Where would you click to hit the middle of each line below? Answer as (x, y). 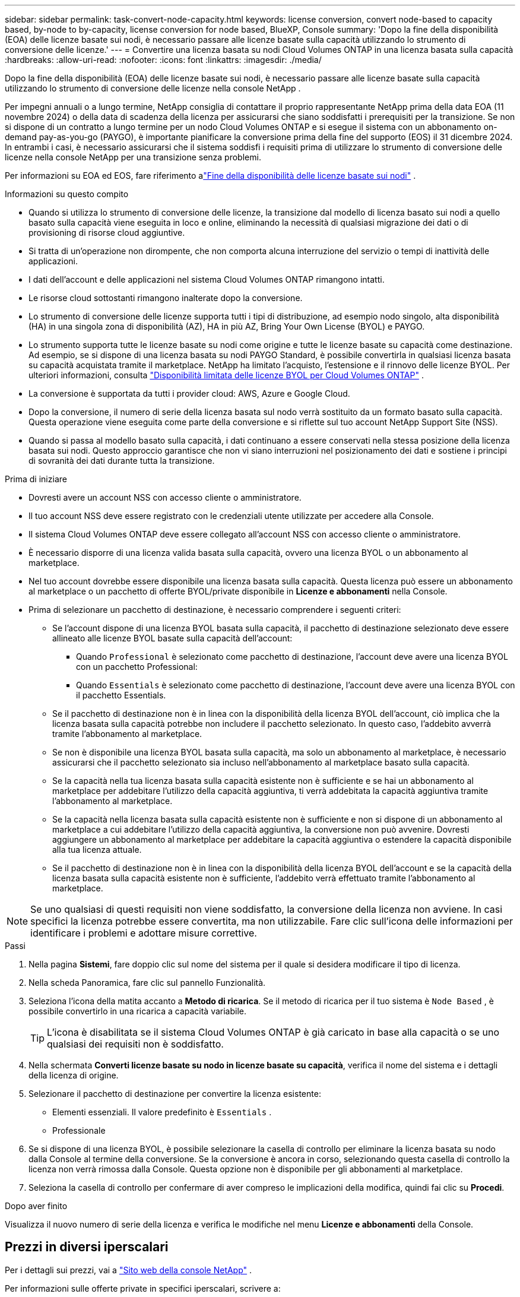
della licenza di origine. (74, 1075)
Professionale (79, 1130)
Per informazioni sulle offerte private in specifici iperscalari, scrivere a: (143, 1288)
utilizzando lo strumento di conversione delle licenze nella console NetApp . (153, 88)
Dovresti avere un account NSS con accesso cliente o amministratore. (165, 497)
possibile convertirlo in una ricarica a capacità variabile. (138, 1011)
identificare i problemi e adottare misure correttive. (144, 933)
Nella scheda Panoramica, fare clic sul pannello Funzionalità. (147, 983)
